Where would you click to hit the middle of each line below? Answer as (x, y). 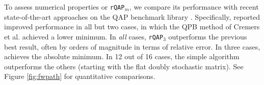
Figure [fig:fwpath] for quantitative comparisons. (80, 76)
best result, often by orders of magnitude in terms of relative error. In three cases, (132, 46)
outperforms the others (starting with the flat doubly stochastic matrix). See (124, 66)
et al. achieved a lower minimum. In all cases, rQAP (84, 36)
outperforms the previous (208, 36)
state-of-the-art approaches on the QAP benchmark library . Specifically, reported (132, 16)
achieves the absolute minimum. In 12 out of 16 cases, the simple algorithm (122, 56)
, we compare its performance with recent (194, 7)
